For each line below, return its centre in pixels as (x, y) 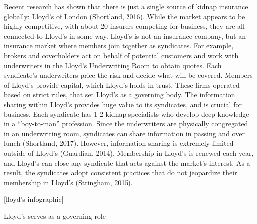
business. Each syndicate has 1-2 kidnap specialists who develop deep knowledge (127, 114)
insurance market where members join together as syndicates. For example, (119, 46)
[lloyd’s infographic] (34, 199)
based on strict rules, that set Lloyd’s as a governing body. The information (120, 94)
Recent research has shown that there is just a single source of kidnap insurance (126, 6)
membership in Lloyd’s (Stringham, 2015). (68, 182)
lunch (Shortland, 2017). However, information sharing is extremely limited (119, 143)
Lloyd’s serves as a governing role (55, 215)
